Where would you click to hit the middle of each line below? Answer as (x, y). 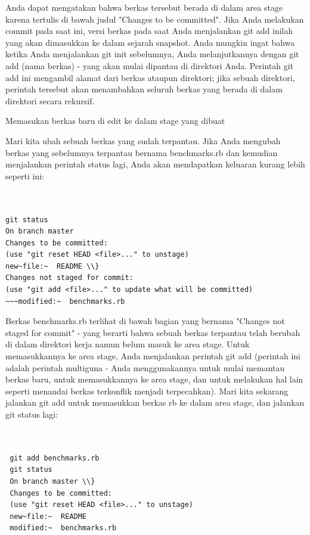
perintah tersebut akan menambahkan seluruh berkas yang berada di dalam (144, 89)
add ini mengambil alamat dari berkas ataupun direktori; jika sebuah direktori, (150, 77)
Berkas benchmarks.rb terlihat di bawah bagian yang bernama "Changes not (145, 321)
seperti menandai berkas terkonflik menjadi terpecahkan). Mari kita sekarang (147, 391)
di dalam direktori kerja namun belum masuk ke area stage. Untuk (128, 344)
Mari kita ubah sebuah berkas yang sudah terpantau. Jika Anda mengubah (143, 140)
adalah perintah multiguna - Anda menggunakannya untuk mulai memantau (145, 367)
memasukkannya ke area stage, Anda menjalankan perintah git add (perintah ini (153, 356)
